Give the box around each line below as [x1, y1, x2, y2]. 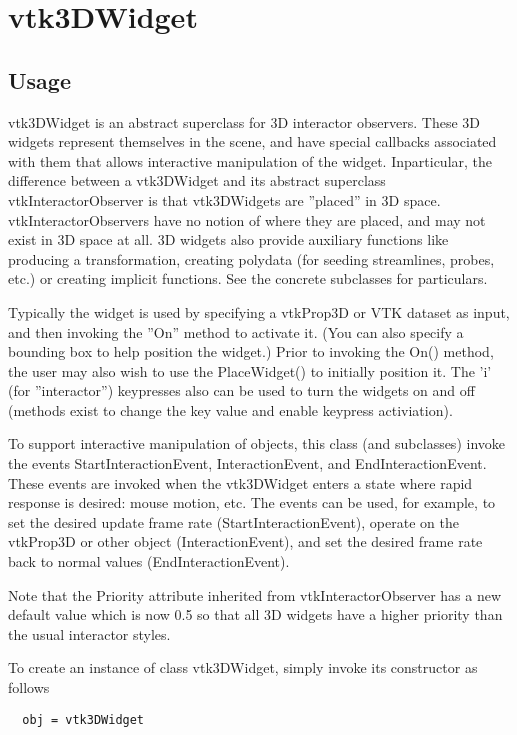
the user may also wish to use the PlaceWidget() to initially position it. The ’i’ [8, 360, 492, 381]
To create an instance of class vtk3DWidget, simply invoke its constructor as [8, 657, 478, 678]
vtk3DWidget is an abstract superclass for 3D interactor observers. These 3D [8, 111, 480, 132]
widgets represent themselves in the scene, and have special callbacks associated [8, 131, 497, 152]
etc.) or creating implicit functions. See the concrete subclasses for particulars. [8, 268, 488, 289]
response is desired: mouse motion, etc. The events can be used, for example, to [8, 492, 496, 513]
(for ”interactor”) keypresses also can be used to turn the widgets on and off [8, 380, 475, 401]
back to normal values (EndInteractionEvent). [8, 551, 290, 572]
